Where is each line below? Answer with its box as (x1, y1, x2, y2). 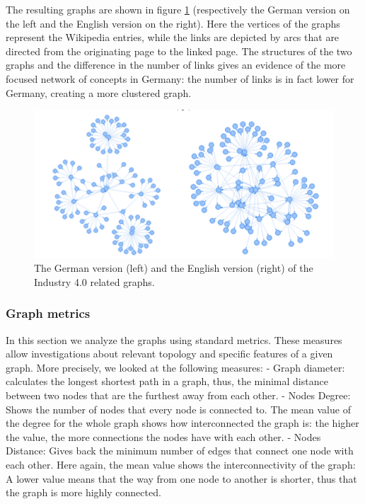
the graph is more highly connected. (6, 485, 161, 500)
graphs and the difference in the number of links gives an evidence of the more (6, 57, 346, 72)
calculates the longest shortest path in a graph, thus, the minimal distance (6, 374, 328, 389)
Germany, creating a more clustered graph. (6, 85, 192, 100)
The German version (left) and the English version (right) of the (34, 260, 313, 275)
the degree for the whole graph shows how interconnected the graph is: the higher (6, 416, 359, 430)
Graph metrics (6, 304, 91, 322)
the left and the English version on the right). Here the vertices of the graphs (6, 16, 340, 30)
